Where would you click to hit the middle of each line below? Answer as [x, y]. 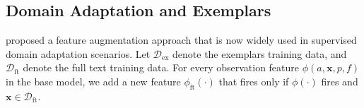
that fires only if [254, 81]
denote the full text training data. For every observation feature [161, 67]
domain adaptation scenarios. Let [78, 53]
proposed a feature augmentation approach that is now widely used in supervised [181, 40]
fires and [340, 81]
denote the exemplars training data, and [260, 53]
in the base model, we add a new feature [93, 81]
